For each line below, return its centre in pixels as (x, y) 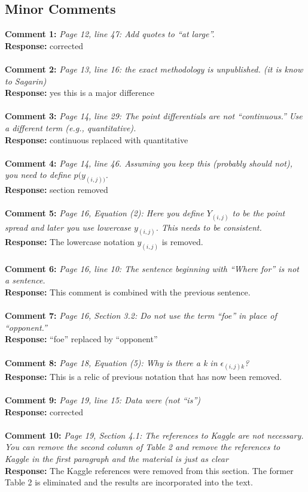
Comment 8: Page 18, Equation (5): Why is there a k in (111, 362)
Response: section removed (57, 190)
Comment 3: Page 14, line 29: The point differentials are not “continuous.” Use (154, 116)
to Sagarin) (26, 81)
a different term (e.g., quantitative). (71, 127)
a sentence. (25, 280)
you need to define (38, 175)
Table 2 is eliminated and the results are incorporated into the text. (129, 482)
